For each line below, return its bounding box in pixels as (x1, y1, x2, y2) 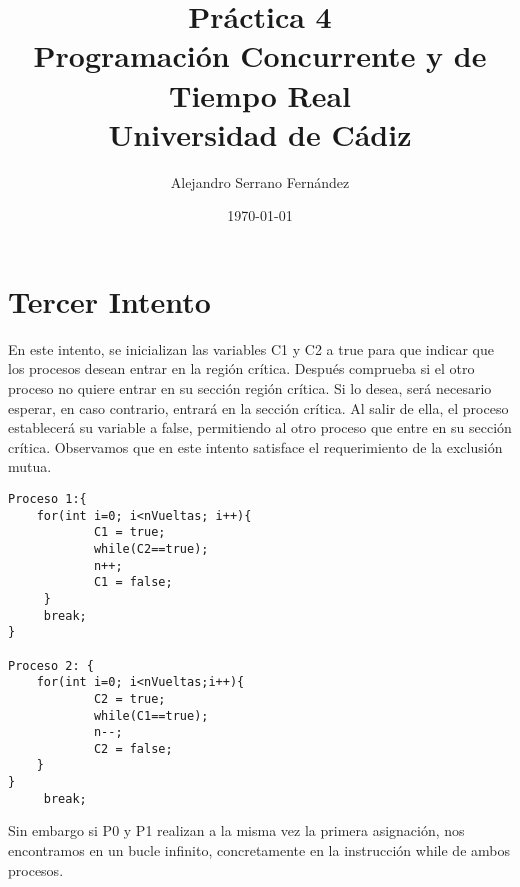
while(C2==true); (93, 541, 209, 556)
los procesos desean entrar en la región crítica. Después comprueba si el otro (8, 358, 475, 379)
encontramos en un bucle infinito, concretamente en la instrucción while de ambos (8, 840, 510, 861)
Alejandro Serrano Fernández (170, 171, 350, 192)
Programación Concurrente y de (33, 35, 487, 76)
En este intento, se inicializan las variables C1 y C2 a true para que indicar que (8, 338, 494, 359)
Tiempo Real (168, 74, 352, 115)
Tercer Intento (8, 280, 211, 321)
